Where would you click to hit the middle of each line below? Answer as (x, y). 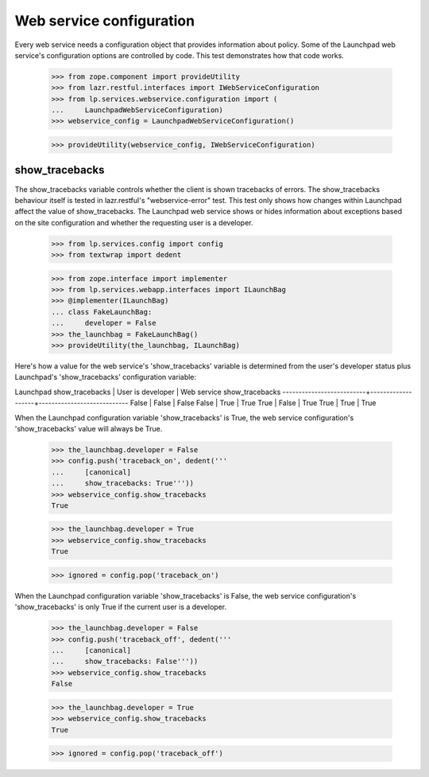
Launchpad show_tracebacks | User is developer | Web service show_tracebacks (148, 392)
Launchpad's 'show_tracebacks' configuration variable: (106, 377)
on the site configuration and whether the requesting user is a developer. (134, 222)
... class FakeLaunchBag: (102, 312)
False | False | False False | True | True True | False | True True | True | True (253, 403)
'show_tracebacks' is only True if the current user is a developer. (120, 607)
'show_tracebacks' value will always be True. (89, 428)
